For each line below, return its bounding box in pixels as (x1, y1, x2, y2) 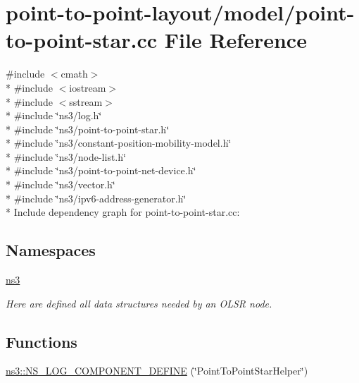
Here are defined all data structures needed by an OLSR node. (6, 296, 272, 310)
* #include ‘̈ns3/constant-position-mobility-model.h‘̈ (6, 135, 232, 150)
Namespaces (6, 239, 96, 261)
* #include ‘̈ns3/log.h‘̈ (6, 108, 102, 123)
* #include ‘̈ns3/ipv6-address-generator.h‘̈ (6, 190, 187, 205)
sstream (69, 94, 103, 109)
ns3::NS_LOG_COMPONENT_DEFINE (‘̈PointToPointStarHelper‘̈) (6, 363, 308, 378)
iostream (69, 80, 106, 95)
